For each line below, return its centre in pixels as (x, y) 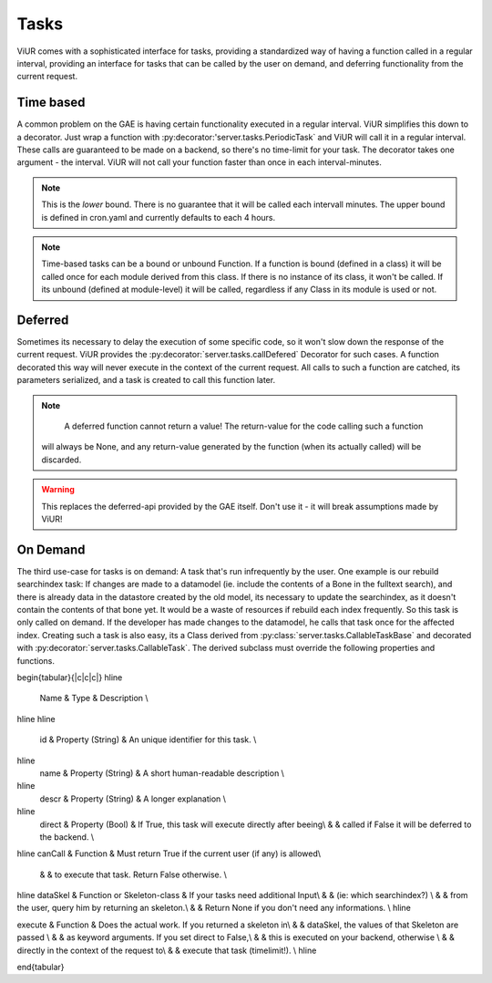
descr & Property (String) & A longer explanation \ (133, 799)
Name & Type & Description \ (94, 698)
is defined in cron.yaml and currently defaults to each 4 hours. (159, 217)
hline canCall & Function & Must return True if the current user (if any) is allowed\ (169, 854)
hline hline (36, 719)
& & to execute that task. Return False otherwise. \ (133, 874)
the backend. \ (67, 837)
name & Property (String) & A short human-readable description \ (162, 773)
